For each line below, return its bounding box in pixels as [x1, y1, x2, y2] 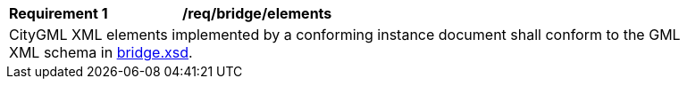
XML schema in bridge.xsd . [9, 43, 193, 61]
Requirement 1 [9, 4, 108, 22]
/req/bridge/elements [182, 4, 332, 22]
